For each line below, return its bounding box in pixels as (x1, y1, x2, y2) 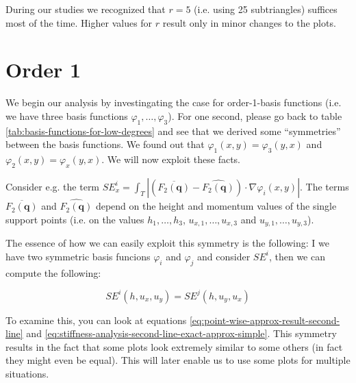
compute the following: (5, 265, 101, 280)
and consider (197, 249, 251, 263)
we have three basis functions (5, 108, 128, 123)
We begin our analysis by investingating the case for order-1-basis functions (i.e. (5, 95, 342, 110)
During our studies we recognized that (5, 2, 166, 16)
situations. (5, 367, 49, 381)
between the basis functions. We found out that (5, 137, 205, 151)
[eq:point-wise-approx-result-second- (189, 312, 340, 327)
